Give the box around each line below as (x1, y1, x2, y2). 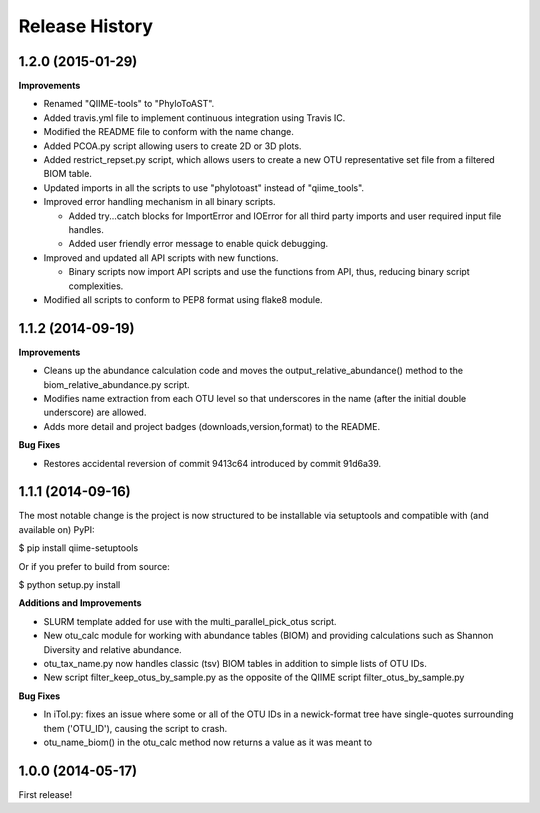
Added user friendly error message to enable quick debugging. (68, 238, 329, 250)
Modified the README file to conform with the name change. (43, 126, 295, 138)
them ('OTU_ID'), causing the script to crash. (43, 722, 228, 734)
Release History (18, 15, 154, 37)
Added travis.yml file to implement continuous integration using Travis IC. (43, 111, 346, 124)
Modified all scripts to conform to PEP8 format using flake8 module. (43, 293, 324, 305)
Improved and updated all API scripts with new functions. (43, 251, 279, 264)
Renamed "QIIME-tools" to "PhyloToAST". (43, 98, 215, 110)
